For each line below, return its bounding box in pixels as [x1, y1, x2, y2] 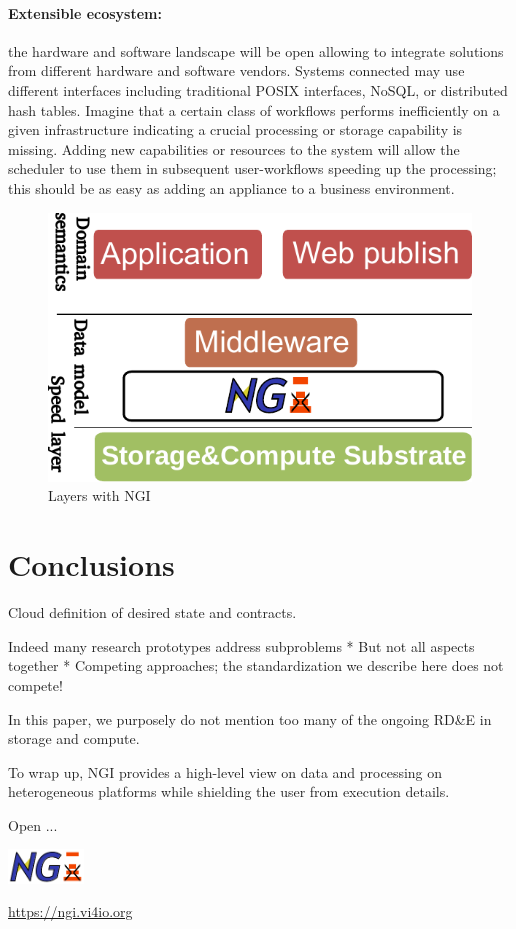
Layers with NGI [48, 485, 151, 506]
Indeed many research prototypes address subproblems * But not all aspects [8, 635, 475, 656]
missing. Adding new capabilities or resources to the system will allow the [8, 138, 460, 159]
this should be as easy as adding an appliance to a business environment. [8, 177, 455, 198]
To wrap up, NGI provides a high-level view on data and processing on [8, 761, 443, 782]
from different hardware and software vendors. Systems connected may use [8, 60, 465, 81]
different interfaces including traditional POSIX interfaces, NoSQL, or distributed [8, 79, 508, 100]
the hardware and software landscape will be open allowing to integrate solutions [8, 40, 504, 61]
